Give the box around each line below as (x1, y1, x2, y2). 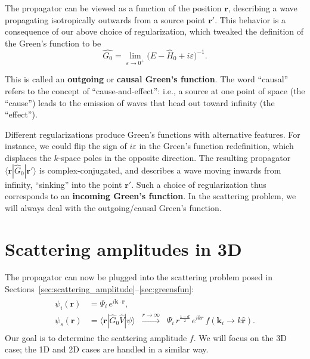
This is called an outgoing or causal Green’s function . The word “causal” (5, 73, 289, 85)
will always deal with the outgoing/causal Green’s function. (5, 201, 222, 213)
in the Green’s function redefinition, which (139, 140, 294, 152)
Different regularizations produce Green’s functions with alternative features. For (5, 128, 300, 140)
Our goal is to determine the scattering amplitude (5, 331, 187, 343)
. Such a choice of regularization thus (131, 178, 266, 190)
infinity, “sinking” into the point (5, 178, 122, 190)
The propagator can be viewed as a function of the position (5, 2, 222, 14)
